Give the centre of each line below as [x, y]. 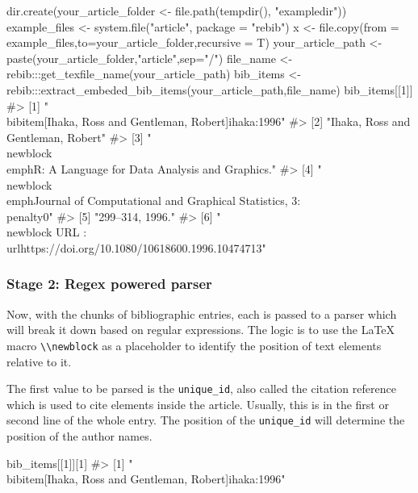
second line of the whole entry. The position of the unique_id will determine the [206, 420]
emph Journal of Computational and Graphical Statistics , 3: [154, 201]
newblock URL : [47, 232]
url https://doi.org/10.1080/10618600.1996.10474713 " [136, 247]
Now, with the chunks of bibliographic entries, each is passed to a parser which [202, 313]
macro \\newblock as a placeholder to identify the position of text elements [194, 345]
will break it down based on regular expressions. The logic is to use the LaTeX [201, 330]
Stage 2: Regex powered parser [109, 284]
